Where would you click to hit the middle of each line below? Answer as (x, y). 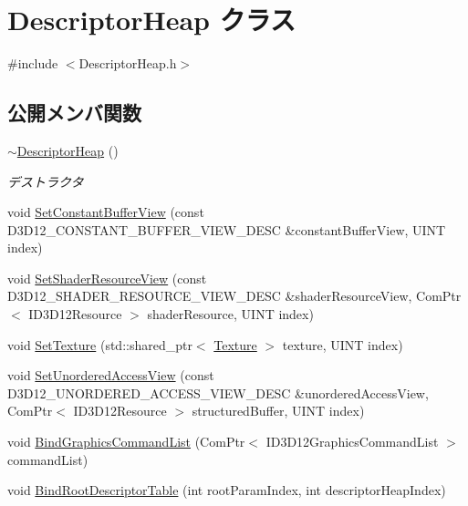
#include (33, 63)
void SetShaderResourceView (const (107, 278)
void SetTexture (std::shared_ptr (100, 344)
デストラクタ (46, 181)
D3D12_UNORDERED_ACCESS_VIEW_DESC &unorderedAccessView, (218, 392)
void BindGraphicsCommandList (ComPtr (126, 442)
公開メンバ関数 (74, 113)
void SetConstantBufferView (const (106, 212)
